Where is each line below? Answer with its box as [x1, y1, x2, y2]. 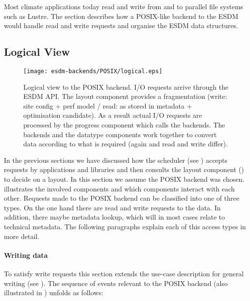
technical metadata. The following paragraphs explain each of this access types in [4, 221, 246, 231]
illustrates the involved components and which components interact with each [4, 183, 235, 193]
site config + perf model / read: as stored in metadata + [23, 100, 192, 111]
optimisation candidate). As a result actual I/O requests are [23, 110, 202, 120]
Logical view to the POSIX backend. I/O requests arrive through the [23, 81, 229, 92]
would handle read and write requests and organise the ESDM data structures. [4, 20, 238, 31]
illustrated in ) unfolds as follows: [4, 287, 103, 298]
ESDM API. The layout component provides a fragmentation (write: [23, 91, 227, 101]
